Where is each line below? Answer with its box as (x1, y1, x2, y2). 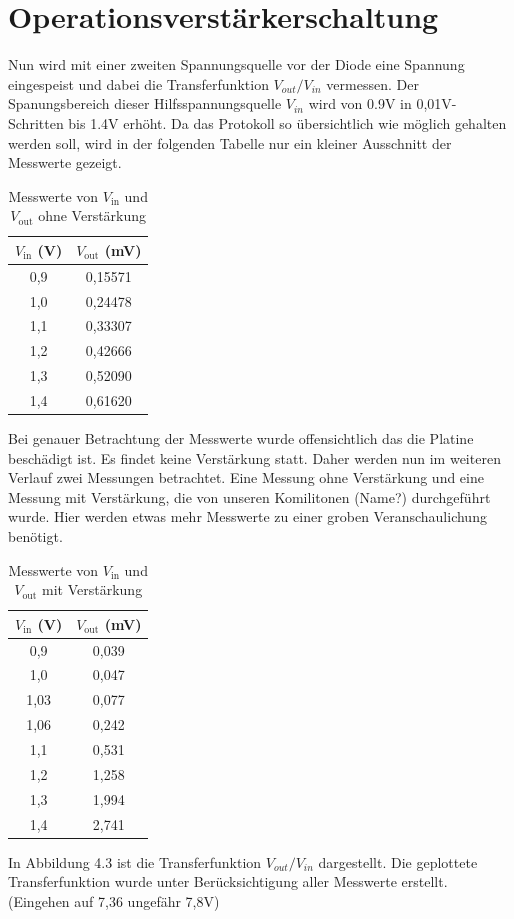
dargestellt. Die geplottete (318, 851, 478, 872)
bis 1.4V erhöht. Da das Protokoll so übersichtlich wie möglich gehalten (68, 112, 507, 133)
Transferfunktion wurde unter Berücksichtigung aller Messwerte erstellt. (8, 871, 448, 892)
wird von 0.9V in (308, 93, 412, 114)
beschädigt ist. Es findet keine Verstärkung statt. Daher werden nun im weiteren (8, 447, 501, 468)
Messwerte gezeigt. (8, 152, 122, 173)
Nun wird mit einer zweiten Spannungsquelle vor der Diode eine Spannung (8, 54, 465, 75)
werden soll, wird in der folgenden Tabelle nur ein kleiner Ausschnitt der (8, 132, 452, 153)
